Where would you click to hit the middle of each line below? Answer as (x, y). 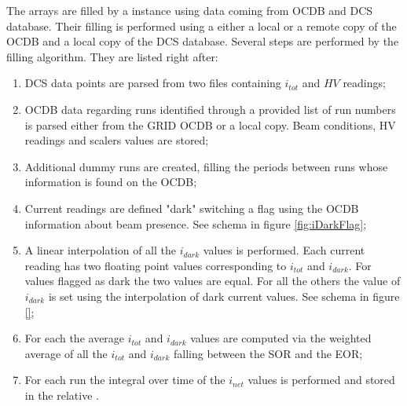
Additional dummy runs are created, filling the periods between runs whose (206, 166)
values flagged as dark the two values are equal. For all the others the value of (213, 281)
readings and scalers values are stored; (117, 140)
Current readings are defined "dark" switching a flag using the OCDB (192, 208)
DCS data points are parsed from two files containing (153, 83)
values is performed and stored (321, 380)
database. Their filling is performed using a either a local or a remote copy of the (202, 26)
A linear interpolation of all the (101, 250)
